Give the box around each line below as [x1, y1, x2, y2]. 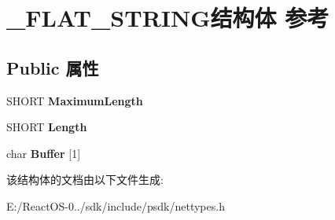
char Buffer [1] [6, 145, 81, 161]
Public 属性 [6, 55, 99, 79]
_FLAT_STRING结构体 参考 [6, 2, 329, 34]
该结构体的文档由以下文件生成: [6, 171, 164, 188]
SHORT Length [6, 119, 87, 135]
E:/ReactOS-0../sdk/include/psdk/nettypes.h [6, 197, 225, 214]
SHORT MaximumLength [6, 92, 143, 108]
